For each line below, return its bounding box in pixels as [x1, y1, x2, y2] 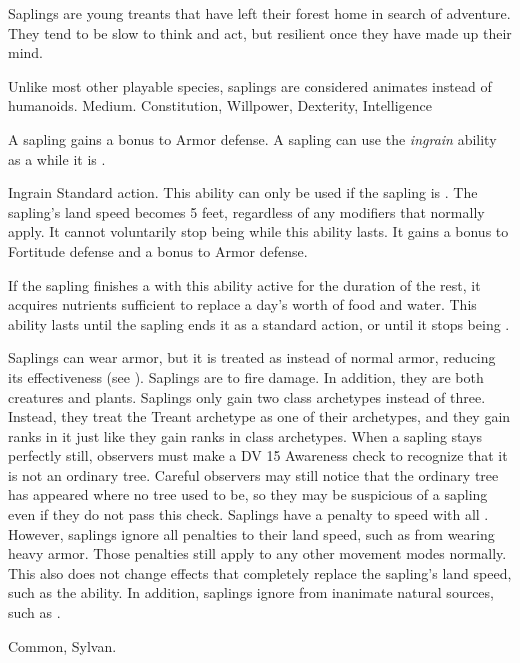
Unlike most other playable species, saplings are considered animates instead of [8, 75, 492, 96]
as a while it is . [8, 148, 106, 169]
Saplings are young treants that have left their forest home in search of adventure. [8, 3, 511, 23]
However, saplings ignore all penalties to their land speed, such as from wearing [8, 523, 495, 544]
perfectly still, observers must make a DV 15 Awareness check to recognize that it [8, 445, 508, 466]
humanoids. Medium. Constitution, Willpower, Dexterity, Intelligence [8, 95, 432, 116]
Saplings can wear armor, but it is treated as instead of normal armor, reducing [8, 347, 496, 368]
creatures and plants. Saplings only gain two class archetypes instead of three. [8, 386, 486, 407]
